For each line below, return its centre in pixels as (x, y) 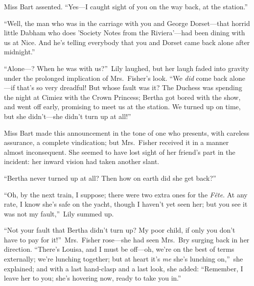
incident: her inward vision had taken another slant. (82, 161)
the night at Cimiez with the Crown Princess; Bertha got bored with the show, (122, 97)
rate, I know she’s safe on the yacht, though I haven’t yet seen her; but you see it (126, 204)
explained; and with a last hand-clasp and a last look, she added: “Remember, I (124, 268)
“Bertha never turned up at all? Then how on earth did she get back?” (110, 178)
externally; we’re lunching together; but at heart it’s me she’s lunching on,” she (124, 259)
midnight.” (20, 52)
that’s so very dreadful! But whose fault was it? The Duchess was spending (129, 87)
